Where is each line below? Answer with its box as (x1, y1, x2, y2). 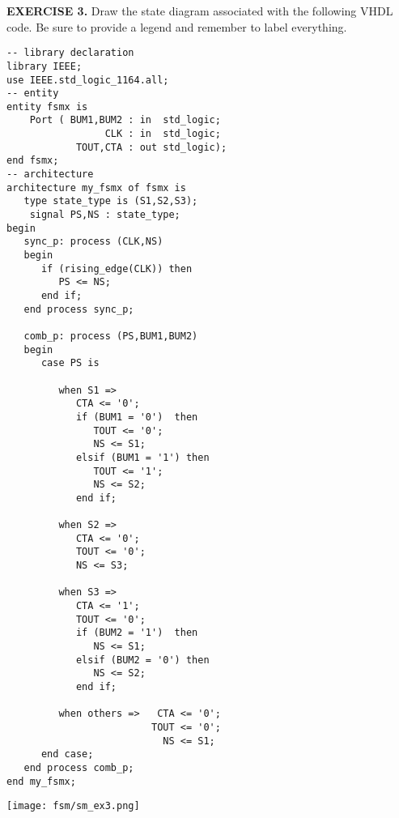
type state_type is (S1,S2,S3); (23, 195, 198, 207)
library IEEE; (6, 60, 83, 72)
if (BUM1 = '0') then (75, 411, 198, 423)
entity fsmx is (6, 100, 88, 113)
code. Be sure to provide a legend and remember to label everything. (6, 18, 347, 35)
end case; (40, 748, 94, 760)
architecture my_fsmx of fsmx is (6, 181, 186, 194)
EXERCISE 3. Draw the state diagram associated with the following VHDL (6, 2, 393, 19)
